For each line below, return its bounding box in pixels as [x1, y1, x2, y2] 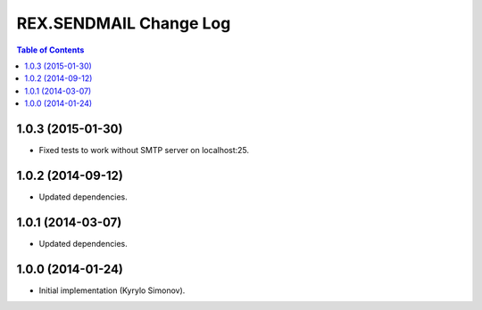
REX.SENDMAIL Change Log [16, 13, 231, 33]
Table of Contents [16, 45, 85, 55]
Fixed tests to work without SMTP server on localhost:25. [38, 145, 250, 156]
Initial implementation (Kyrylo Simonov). [38, 285, 186, 296]
